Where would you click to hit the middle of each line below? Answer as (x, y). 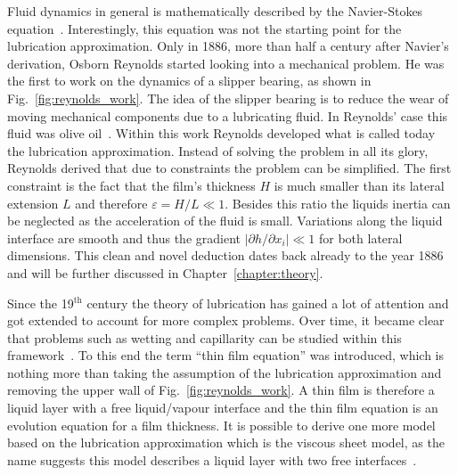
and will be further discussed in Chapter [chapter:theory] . (165, 272)
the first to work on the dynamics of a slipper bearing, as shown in (189, 81)
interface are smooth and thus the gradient (124, 237)
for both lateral (361, 237)
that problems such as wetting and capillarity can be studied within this (204, 337)
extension (33, 203)
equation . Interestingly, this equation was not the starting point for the (204, 28)
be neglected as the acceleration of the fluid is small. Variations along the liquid (225, 221)
